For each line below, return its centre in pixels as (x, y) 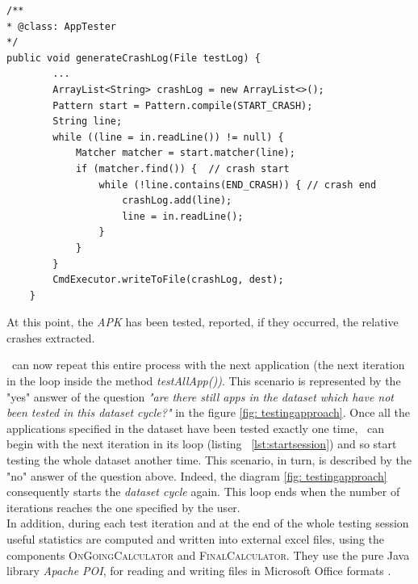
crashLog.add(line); (177, 201)
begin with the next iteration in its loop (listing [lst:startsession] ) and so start (202, 444)
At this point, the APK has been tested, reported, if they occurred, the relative (203, 322)
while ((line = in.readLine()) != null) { (168, 137)
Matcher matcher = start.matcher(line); (185, 153)
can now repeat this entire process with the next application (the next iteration (208, 365)
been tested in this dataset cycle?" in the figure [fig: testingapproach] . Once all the (208, 412)
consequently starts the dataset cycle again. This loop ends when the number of (203, 492)
